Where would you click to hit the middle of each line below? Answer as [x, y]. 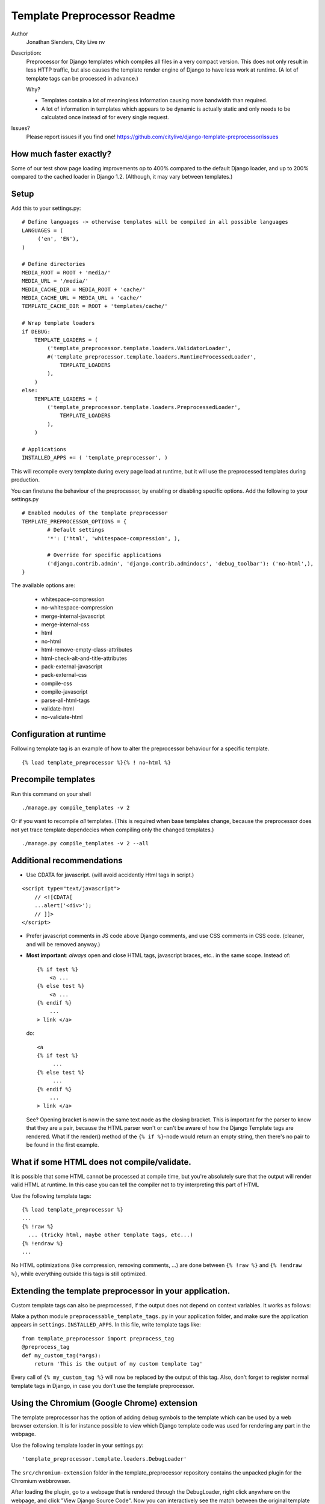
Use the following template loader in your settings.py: [77, 1445]
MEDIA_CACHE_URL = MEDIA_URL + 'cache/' [82, 297]
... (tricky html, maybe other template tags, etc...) [111, 1235]
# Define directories [54, 264]
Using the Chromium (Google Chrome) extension [104, 1403]
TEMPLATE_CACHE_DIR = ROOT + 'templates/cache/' [95, 306]
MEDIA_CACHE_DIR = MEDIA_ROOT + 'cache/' [84, 289]
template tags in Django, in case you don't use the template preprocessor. [103, 1385]
